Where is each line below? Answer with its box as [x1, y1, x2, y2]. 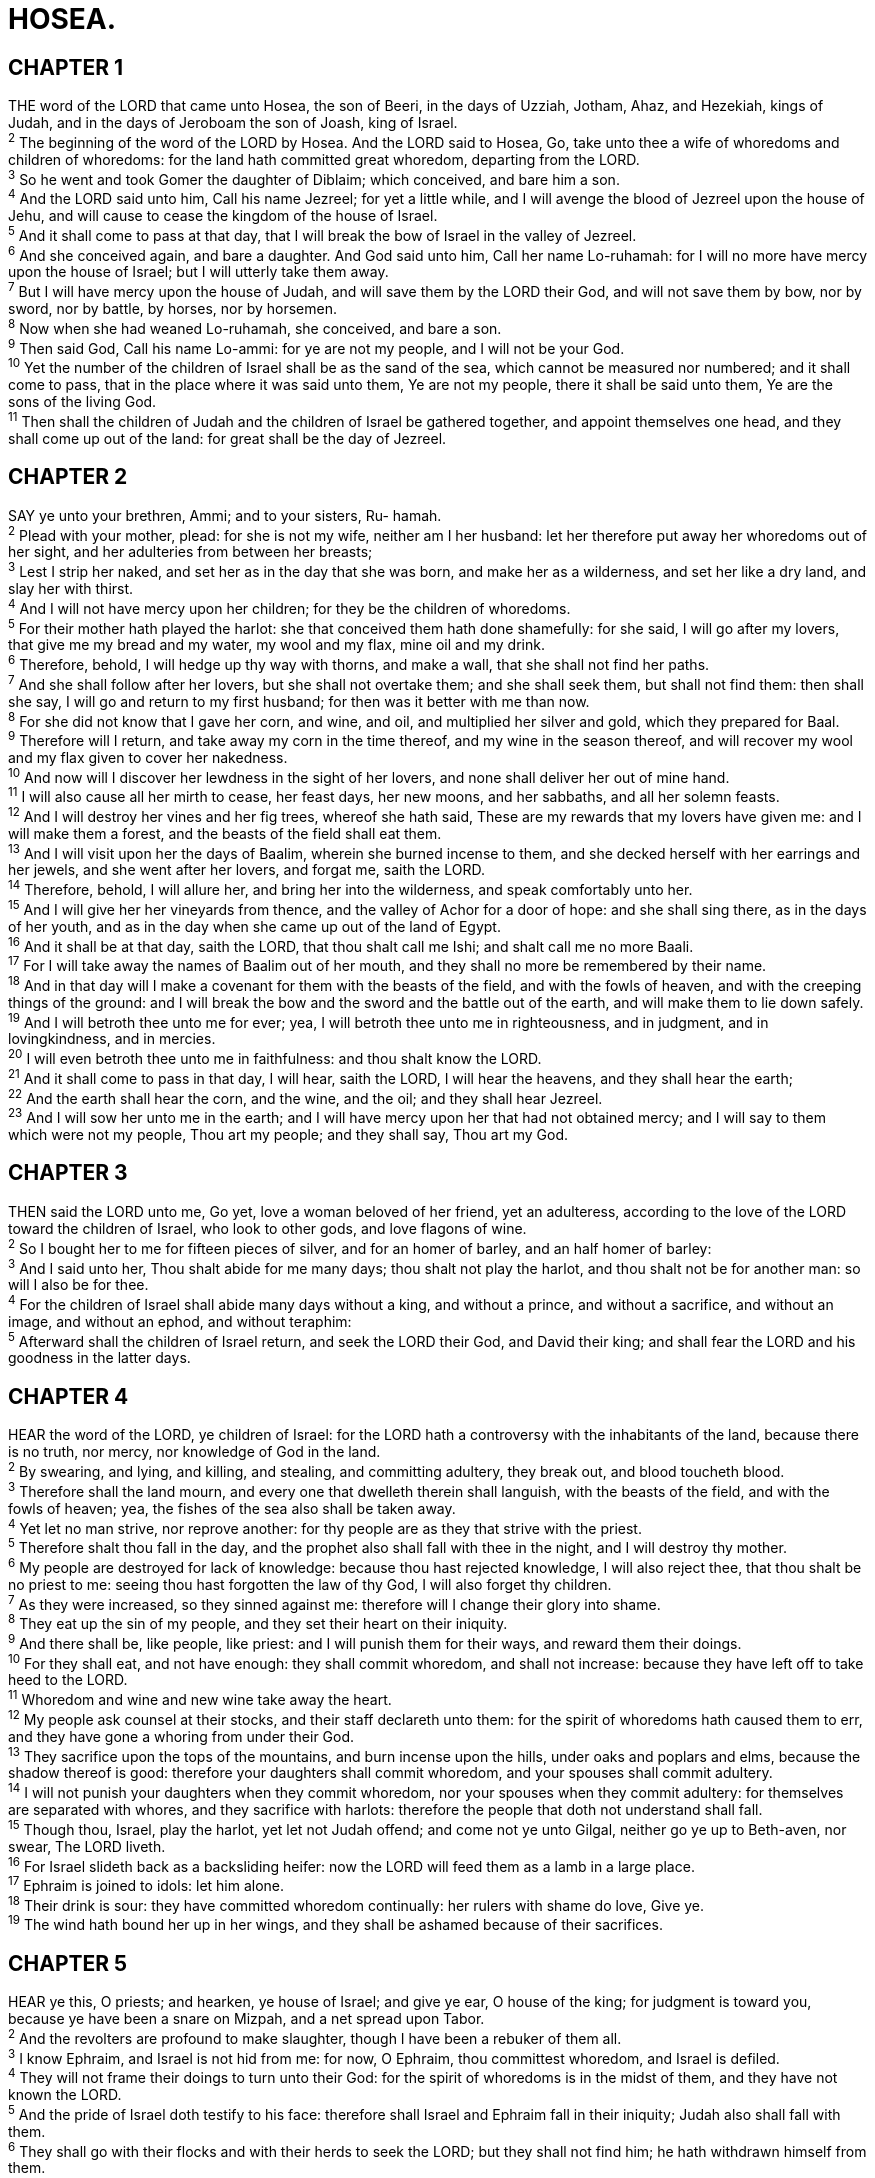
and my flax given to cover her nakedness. [8, 748, 288, 766]
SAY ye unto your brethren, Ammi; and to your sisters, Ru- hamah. [8, 506, 442, 524]
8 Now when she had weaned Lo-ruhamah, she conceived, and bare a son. [8, 317, 502, 337]
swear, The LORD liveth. [8, 1837, 166, 1855]
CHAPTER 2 [8, 464, 128, 490]
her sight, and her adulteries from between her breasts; [8, 543, 373, 561]
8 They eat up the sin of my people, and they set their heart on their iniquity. [8, 1612, 508, 1632]
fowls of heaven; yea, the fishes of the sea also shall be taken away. [8, 1499, 456, 1517]
